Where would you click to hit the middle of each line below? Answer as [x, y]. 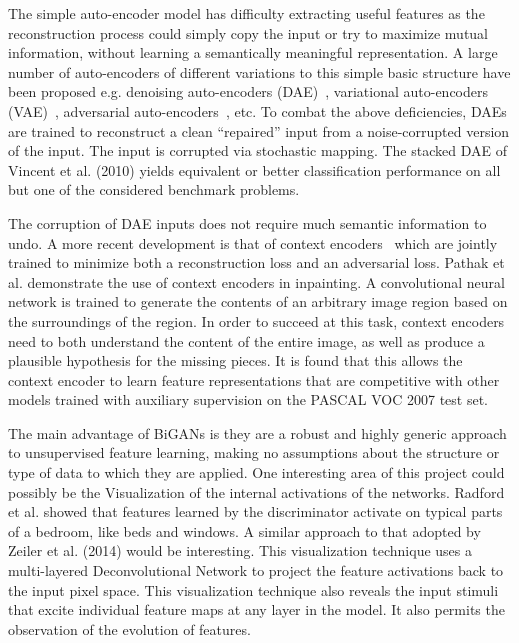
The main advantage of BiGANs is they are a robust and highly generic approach [257, 432]
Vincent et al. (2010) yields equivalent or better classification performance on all [254, 169]
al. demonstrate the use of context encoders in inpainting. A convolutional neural [256, 281]
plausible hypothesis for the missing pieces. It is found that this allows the [235, 360]
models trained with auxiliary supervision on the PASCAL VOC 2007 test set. [248, 399]
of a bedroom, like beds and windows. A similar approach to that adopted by [244, 530]
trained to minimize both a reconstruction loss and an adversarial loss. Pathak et [256, 262]
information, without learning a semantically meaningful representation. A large [253, 52]
